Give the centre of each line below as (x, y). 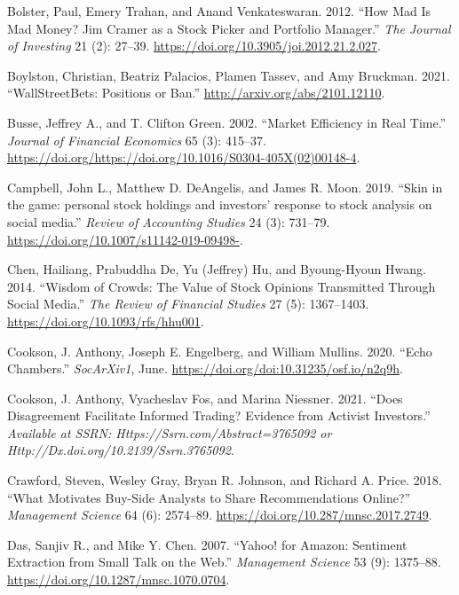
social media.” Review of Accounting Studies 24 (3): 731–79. (169, 221)
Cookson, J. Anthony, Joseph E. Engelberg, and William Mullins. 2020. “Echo (220, 351)
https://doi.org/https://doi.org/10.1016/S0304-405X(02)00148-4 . (184, 157)
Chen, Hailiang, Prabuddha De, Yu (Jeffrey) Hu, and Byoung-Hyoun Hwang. (217, 269)
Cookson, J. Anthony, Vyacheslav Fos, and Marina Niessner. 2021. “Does (205, 398)
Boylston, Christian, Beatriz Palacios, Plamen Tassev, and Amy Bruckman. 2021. (229, 75)
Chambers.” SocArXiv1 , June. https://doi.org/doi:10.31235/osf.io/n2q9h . (205, 368)
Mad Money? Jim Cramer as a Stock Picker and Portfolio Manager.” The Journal (229, 28)
